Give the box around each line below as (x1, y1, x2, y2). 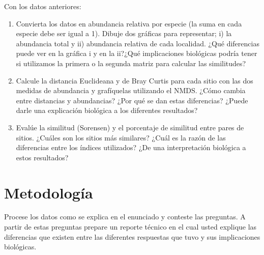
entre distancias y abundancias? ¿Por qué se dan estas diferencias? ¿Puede (16, 95, 248, 105)
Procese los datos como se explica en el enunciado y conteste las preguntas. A (4, 211, 246, 222)
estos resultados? (16, 152, 69, 162)
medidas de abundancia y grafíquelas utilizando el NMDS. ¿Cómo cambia (16, 85, 246, 96)
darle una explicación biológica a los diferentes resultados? (16, 105, 198, 116)
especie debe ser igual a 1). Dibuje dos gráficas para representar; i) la (16, 28, 232, 39)
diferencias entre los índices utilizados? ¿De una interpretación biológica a (16, 142, 246, 153)
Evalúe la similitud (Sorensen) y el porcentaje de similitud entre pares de (16, 122, 244, 132)
